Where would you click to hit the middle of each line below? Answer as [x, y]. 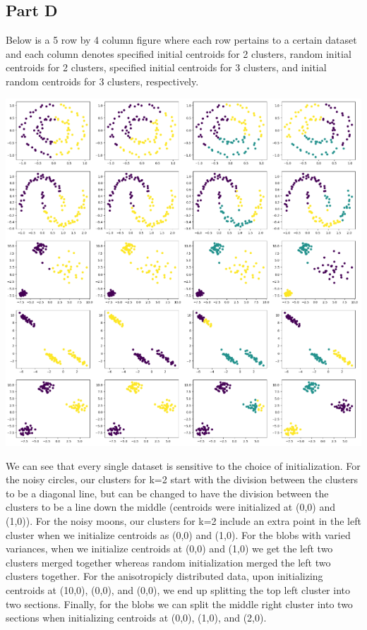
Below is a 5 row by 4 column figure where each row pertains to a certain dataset [181, 40]
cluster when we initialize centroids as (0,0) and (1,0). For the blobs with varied [178, 534]
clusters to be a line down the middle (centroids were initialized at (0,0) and [170, 507]
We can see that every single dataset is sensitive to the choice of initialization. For [183, 465]
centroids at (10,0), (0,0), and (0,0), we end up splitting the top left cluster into [178, 589]
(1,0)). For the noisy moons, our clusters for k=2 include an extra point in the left [183, 520]
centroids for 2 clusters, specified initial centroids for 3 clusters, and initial [166, 67]
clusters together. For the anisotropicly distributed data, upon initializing [164, 576]
